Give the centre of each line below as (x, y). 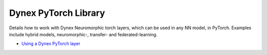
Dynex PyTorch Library (57, 13)
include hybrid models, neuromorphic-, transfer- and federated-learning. (83, 34)
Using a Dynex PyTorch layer (51, 44)
